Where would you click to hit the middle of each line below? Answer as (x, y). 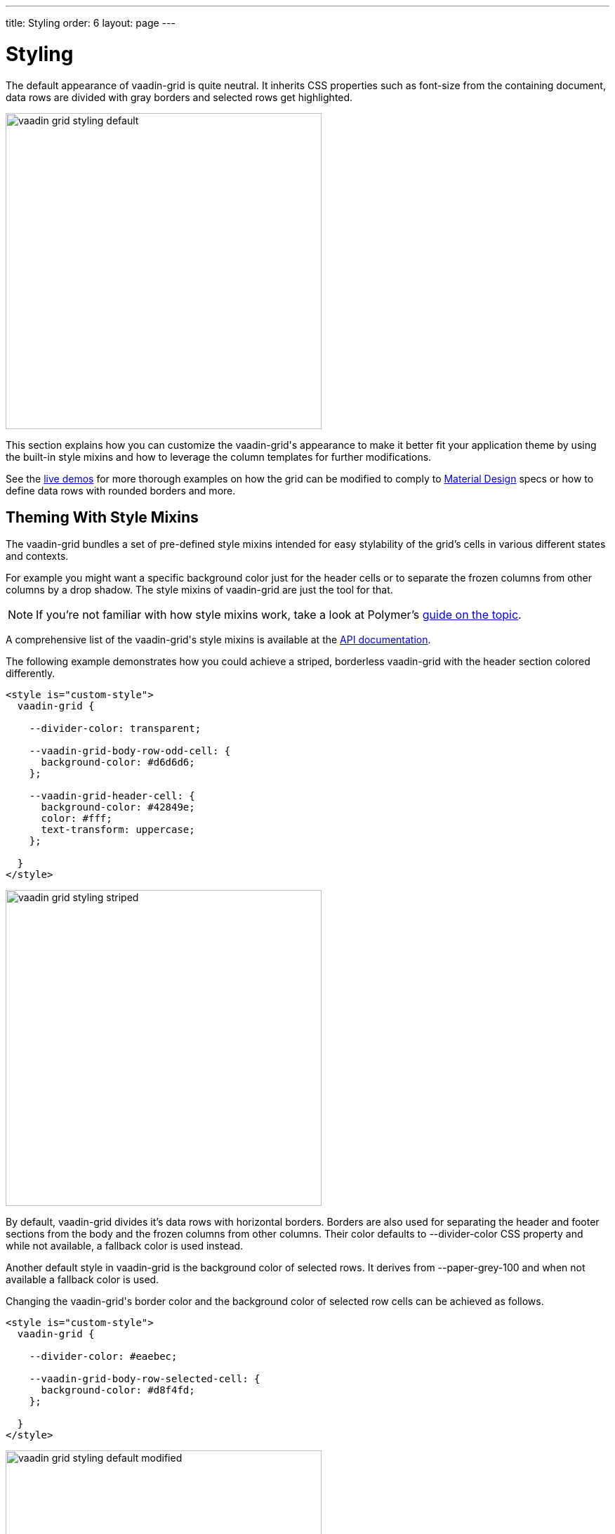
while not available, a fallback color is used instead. (125, 1246)
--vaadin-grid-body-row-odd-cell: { (130, 751)
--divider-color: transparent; (115, 729)
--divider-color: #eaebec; (103, 1357)
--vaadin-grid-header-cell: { (112, 796)
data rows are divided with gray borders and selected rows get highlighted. (179, 97)
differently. (31, 674)
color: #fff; (77, 819)
